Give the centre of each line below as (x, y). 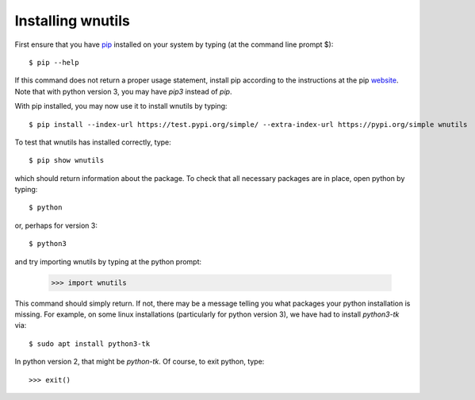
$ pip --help (54, 62)
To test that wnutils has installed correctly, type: (93, 142)
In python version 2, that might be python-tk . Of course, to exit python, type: (140, 362)
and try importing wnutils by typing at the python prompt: (108, 261)
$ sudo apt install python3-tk (90, 344)
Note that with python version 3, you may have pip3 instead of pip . (123, 91)
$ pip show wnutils (67, 160)
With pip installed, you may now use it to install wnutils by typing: (121, 106)
